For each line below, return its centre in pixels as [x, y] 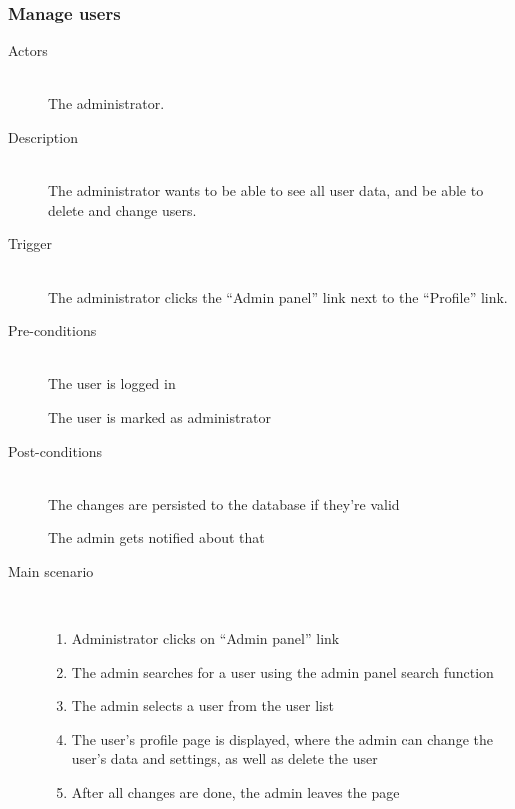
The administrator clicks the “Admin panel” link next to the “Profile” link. [278, 296]
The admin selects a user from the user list [202, 705]
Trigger [30, 243]
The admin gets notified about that [156, 537]
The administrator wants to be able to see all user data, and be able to [266, 190]
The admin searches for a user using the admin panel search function [282, 671]
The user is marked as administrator [159, 416]
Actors [28, 50]
